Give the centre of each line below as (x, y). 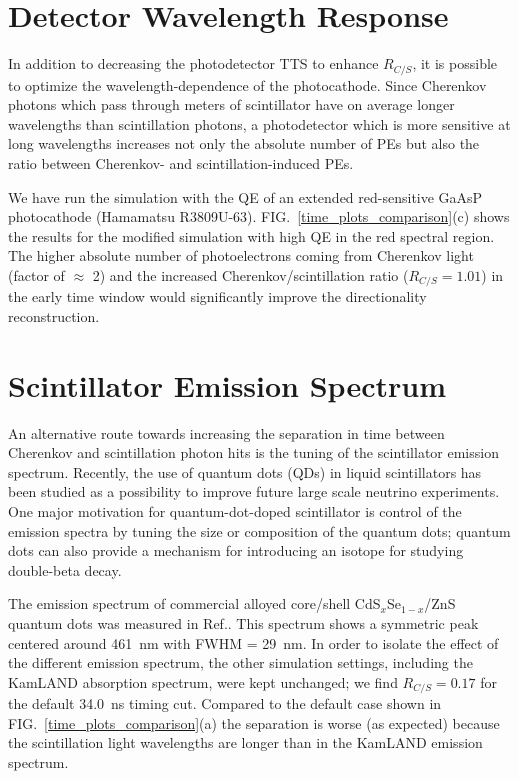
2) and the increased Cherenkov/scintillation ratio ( (250, 274)
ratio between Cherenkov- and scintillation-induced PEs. (181, 162)
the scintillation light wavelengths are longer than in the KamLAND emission (245, 742)
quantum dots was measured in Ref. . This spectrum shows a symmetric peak (243, 623)
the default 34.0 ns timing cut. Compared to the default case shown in (225, 703)
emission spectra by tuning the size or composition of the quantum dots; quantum (259, 530)
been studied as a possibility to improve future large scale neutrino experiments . (254, 491)
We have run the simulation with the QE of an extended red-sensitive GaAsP (245, 196)
